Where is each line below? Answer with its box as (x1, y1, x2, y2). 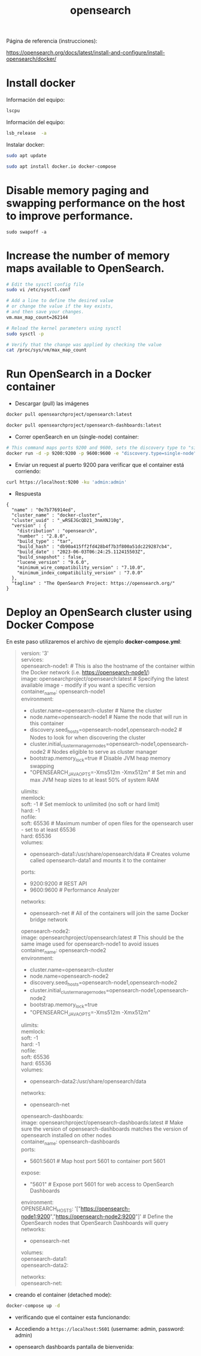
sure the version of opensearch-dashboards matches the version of (20, 1125, 188, 1132)
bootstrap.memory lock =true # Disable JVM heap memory (29, 754, 171, 763)
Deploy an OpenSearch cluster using (6, 605, 193, 619)
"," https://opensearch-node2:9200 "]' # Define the (50, 1213, 173, 1220)
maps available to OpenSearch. (6, 261, 165, 275)
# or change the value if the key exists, (6, 303, 114, 309)
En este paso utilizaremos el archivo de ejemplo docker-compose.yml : (6, 638, 182, 645)
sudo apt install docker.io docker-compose (6, 163, 117, 170)
